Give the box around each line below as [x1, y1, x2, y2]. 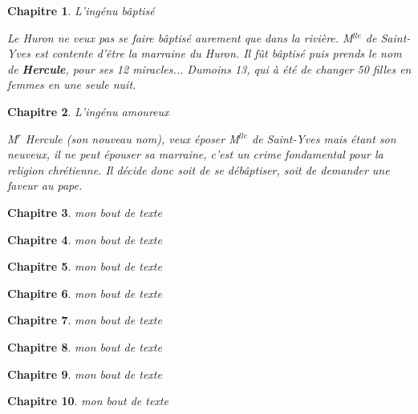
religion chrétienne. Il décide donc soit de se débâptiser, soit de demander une [7, 161, 390, 178]
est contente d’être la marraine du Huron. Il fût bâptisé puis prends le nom [34, 45, 402, 62]
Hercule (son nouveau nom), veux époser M [25, 130, 239, 147]
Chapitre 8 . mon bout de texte [7, 338, 162, 355]
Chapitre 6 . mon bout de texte [7, 284, 162, 301]
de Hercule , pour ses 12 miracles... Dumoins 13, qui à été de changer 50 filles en [7, 60, 412, 77]
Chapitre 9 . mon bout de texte [7, 365, 162, 382]
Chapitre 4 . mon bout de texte [7, 231, 162, 247]
